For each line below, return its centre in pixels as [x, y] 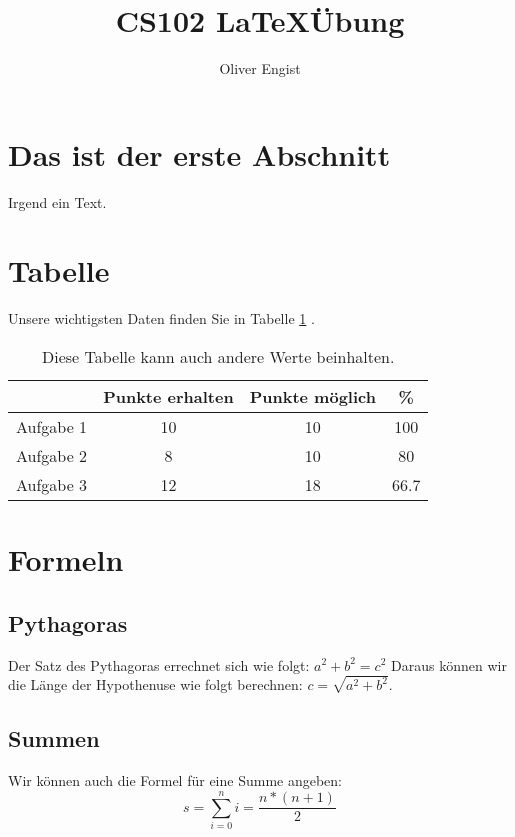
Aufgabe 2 [52, 455]
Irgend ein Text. [57, 201]
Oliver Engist [260, 68]
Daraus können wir [449, 664]
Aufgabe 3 [52, 484]
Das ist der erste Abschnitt [199, 153]
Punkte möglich [312, 396]
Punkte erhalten [168, 396]
